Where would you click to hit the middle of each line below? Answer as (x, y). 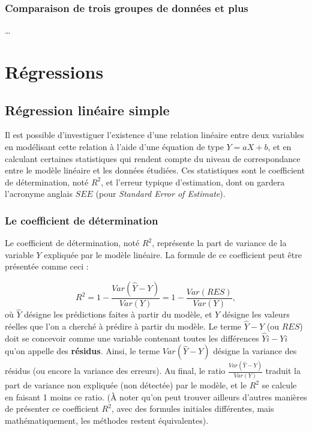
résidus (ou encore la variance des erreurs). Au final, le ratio (115, 371)
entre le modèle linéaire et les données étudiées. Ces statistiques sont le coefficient (155, 170)
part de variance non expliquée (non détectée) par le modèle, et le (126, 385)
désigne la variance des (255, 351)
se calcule (279, 385)
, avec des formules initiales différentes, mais (193, 408)
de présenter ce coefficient (52, 408)
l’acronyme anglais (39, 194)
